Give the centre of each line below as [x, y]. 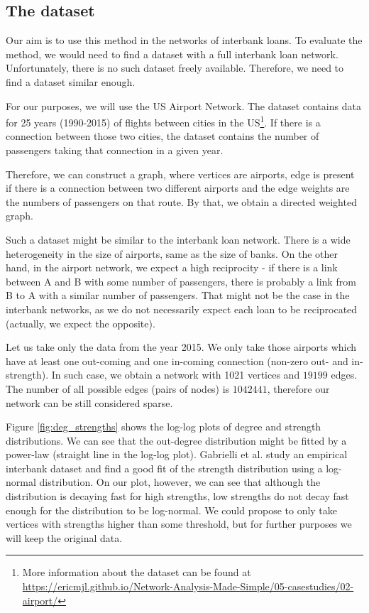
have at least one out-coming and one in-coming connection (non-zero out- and [177, 360]
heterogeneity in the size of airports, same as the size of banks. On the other [172, 253]
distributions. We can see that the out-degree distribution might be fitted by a [176, 440]
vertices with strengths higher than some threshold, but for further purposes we [179, 524]
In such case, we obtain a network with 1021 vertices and [176, 375]
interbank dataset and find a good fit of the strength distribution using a [164, 468]
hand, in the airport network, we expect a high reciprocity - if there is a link [172, 267]
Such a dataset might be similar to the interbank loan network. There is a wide [178, 239]
